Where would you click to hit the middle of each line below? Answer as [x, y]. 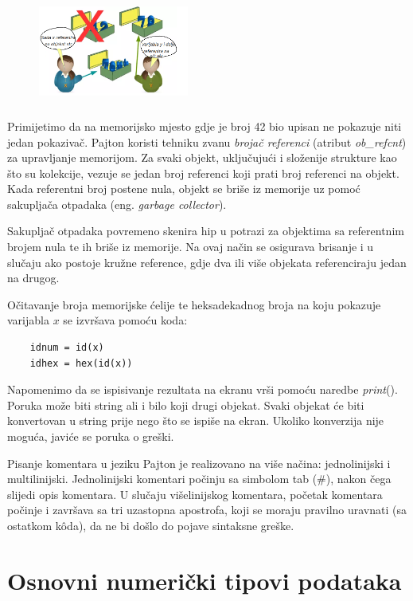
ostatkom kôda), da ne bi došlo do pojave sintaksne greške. [151, 525]
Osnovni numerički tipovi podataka [205, 580]
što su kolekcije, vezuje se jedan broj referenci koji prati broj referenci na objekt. [203, 173]
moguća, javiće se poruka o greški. [91, 436]
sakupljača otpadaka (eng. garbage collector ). [117, 204]
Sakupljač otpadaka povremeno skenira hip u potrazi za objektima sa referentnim [206, 231]
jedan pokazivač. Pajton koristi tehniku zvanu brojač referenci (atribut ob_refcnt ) [207, 141]
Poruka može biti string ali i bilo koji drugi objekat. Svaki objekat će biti [186, 405]
